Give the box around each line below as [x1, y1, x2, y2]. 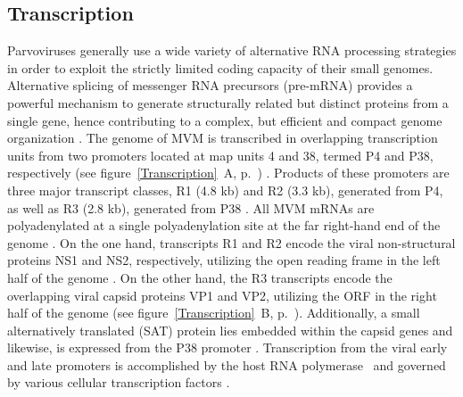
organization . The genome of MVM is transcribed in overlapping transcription [7, 128, 438, 147]
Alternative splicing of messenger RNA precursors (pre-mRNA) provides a [7, 76, 413, 95]
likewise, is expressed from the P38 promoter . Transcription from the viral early [7, 338, 448, 357]
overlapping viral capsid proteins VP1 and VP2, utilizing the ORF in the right [7, 285, 437, 304]
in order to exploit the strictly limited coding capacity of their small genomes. [7, 58, 434, 77]
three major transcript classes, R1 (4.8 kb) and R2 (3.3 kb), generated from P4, [7, 180, 443, 199]
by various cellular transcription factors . [7, 373, 230, 392]
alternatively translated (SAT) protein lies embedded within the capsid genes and [7, 320, 453, 339]
